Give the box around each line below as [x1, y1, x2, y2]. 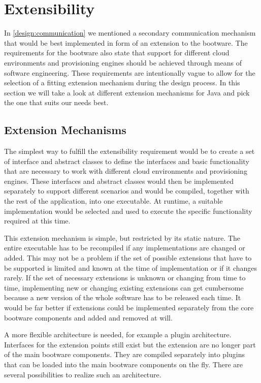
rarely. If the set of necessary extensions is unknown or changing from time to [4, 272, 246, 283]
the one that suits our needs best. [4, 97, 109, 108]
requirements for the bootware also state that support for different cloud [4, 47, 230, 58]
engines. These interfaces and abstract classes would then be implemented [4, 175, 234, 186]
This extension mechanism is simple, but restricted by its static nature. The [4, 232, 241, 243]
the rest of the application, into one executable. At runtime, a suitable [4, 196, 223, 206]
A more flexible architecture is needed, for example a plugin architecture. [4, 329, 232, 340]
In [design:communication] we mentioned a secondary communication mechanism [4, 27, 256, 38]
